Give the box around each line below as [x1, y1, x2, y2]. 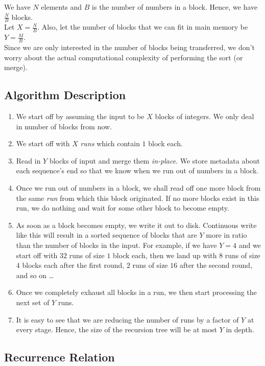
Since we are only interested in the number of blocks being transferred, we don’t [4, 42, 255, 53]
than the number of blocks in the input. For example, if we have [16, 240, 217, 250]
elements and [41, 2, 82, 12]
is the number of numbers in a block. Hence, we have [92, 2, 258, 12]
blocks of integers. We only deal [155, 111, 254, 122]
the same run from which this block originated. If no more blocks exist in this [16, 192, 259, 203]
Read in [16, 155, 41, 166]
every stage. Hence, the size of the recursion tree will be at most [16, 324, 217, 335]
